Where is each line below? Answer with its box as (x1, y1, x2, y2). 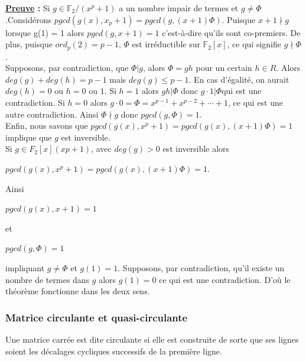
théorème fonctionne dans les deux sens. (5, 285, 150, 297)
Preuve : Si (5, 2, 50, 14)
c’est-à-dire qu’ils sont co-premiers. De (162, 26, 301, 38)
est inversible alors (162, 142, 230, 155)
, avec (91, 142, 112, 155)
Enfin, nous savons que (5, 119, 88, 132)
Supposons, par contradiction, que (5, 61, 129, 74)
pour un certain (196, 61, 252, 74)
